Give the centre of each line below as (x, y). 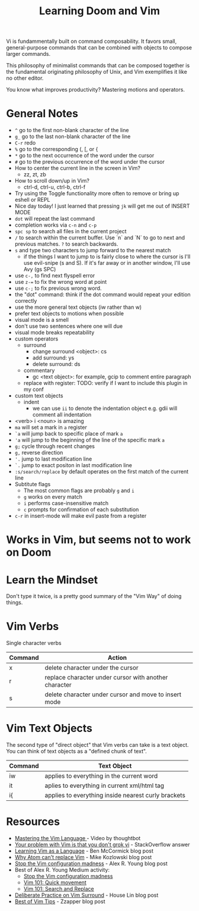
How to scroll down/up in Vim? (52, 181)
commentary (39, 371)
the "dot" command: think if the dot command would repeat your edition (102, 295)
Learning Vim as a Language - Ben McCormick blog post (84, 851)
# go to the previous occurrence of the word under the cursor (89, 162)
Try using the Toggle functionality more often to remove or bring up (97, 193)
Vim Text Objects (49, 729)
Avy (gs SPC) (40, 270)
